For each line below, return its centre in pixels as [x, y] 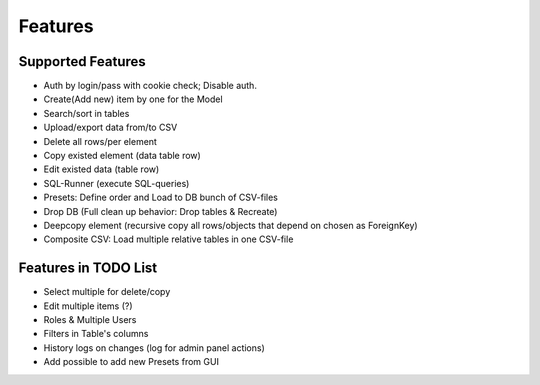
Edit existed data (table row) [101, 169]
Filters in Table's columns [96, 334]
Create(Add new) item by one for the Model [133, 99]
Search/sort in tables [86, 113]
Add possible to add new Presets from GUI [131, 362]
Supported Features [82, 61]
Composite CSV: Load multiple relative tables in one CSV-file [168, 239]
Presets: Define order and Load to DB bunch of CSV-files [161, 197]
